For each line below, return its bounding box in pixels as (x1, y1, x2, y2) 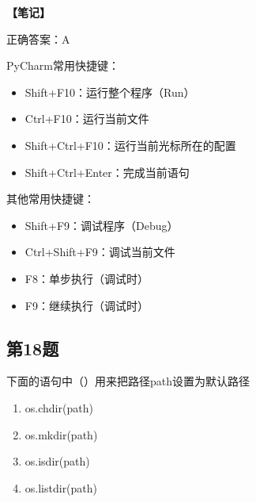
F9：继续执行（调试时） (24, 297, 149, 313)
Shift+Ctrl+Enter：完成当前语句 (24, 163, 190, 180)
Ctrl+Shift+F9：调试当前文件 (24, 243, 175, 260)
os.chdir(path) (24, 399, 93, 416)
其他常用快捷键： (6, 190, 95, 207)
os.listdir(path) (24, 479, 98, 496)
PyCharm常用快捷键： (6, 57, 119, 74)
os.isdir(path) (24, 453, 90, 469)
